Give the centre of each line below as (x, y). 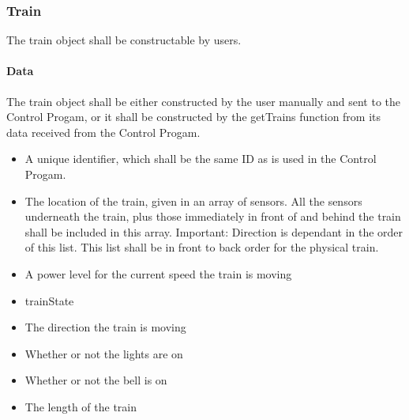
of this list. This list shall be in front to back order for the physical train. (202, 247)
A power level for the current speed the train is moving (158, 273)
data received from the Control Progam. (103, 132)
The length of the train (81, 406)
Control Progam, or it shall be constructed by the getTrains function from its (194, 117)
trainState (49, 300)
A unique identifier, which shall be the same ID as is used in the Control (201, 159)
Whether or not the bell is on (96, 380)
